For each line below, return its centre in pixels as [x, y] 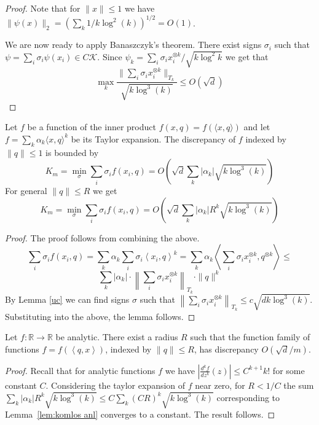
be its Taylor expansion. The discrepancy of [153, 138]
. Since [110, 56]
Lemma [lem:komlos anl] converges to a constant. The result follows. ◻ [140, 414]
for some [289, 370]
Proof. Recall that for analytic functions [80, 370]
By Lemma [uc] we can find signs [67, 299]
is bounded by [72, 152]
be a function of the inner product [92, 127]
